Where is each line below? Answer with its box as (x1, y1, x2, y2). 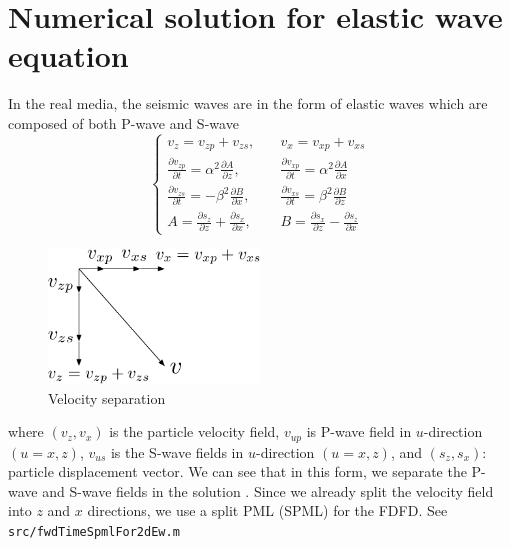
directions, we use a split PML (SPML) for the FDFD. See (87, 500, 448, 521)
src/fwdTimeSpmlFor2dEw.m (8, 525, 180, 540)
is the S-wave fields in (110, 441, 244, 462)
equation (8, 35, 129, 76)
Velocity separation (48, 387, 166, 408)
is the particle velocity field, (109, 421, 280, 442)
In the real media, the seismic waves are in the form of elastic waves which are (8, 93, 488, 114)
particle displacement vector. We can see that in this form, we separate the (8, 461, 467, 482)
